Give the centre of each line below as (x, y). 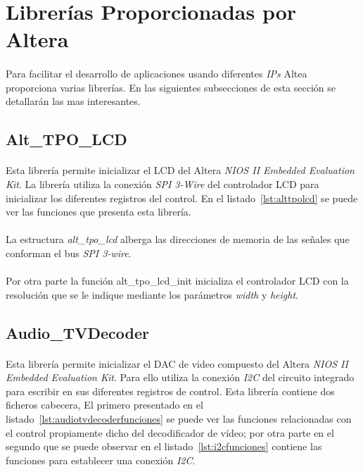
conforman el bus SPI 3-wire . (69, 253)
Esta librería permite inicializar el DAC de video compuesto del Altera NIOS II (177, 363)
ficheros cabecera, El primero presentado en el (104, 405)
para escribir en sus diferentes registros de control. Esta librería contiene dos (170, 391)
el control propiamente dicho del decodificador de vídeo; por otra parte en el (170, 432)
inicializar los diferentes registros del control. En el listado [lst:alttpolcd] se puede (182, 198)
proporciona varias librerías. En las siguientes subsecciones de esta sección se (171, 87)
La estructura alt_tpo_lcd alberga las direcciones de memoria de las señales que (178, 239)
